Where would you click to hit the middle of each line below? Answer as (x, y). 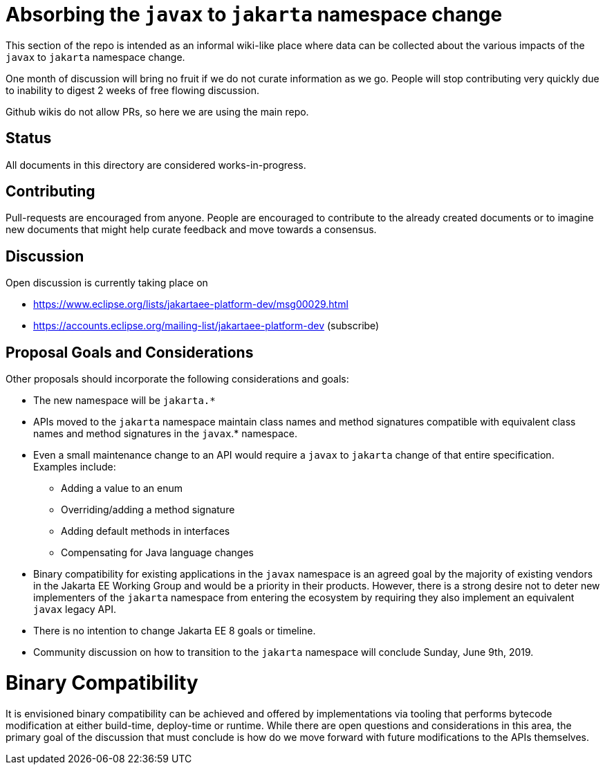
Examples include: (75, 467)
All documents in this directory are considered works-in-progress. (156, 165)
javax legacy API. (75, 609)
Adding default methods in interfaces (146, 531)
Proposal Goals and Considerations (130, 352)
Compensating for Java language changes (158, 553)
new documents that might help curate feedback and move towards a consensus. (191, 230)
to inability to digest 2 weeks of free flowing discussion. (132, 90)
